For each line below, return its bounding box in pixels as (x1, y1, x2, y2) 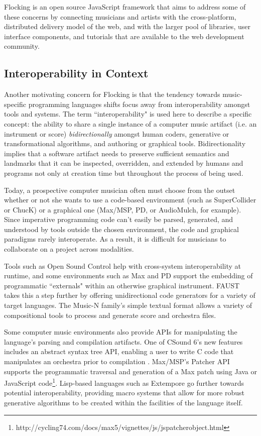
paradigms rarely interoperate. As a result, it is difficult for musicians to (4, 234, 226, 244)
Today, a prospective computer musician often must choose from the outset (4, 184, 235, 195)
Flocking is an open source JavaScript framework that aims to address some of (4, 2, 246, 12)
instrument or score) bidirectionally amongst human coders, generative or (4, 128, 229, 139)
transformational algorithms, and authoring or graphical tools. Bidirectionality (4, 138, 246, 149)
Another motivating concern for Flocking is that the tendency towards (4, 89, 220, 99)
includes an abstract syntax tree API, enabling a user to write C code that (4, 346, 234, 357)
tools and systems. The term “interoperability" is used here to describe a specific (4, 108, 252, 119)
